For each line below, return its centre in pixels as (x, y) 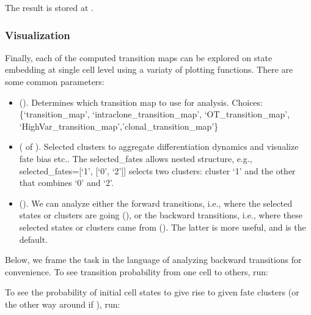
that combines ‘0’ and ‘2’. (66, 183)
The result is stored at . (49, 7)
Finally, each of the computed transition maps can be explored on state (139, 57)
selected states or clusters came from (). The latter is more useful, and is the (163, 227)
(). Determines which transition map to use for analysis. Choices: (141, 102)
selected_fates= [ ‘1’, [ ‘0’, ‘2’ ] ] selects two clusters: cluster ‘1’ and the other (157, 170)
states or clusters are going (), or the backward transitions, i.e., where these (161, 215)
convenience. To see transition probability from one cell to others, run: (137, 271)
